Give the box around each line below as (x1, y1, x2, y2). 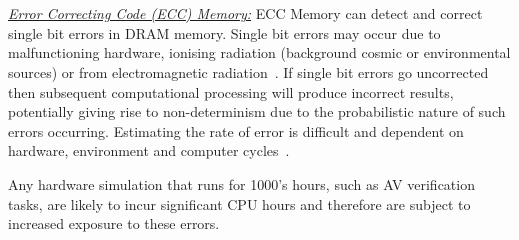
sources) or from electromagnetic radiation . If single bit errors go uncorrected (8, 61, 489, 82)
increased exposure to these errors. (8, 213, 220, 234)
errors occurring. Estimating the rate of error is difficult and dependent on (8, 120, 464, 141)
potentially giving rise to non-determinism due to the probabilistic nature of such (8, 101, 506, 122)
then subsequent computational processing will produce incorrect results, (8, 81, 454, 102)
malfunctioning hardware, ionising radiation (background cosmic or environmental (8, 42, 511, 63)
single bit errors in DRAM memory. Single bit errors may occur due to (8, 22, 441, 43)
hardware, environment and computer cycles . (8, 140, 290, 161)
